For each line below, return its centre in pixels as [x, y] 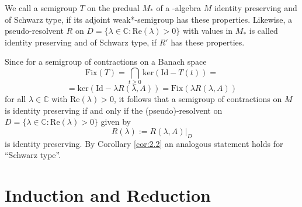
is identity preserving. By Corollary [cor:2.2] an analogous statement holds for [144, 143]
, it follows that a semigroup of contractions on [198, 99]
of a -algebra [179, 8]
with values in [208, 31]
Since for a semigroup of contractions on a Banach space [106, 62]
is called [263, 31]
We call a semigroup [41, 8]
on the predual [113, 8]
